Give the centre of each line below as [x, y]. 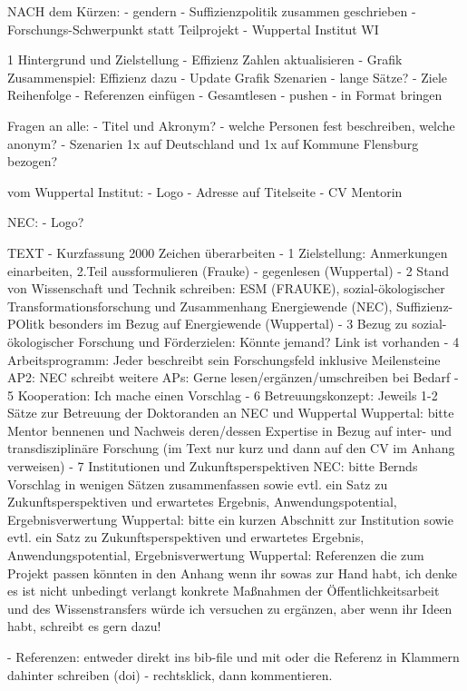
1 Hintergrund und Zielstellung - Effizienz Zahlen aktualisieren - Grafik [205, 59]
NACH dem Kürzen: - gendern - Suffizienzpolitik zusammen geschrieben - [212, 11]
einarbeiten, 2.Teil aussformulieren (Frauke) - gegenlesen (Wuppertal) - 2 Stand [229, 270]
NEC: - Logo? [46, 222]
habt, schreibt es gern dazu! [84, 626]
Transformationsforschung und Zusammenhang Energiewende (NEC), [200, 306]
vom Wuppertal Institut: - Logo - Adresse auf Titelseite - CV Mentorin [205, 191]
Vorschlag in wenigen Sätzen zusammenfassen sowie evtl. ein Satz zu [198, 484]
